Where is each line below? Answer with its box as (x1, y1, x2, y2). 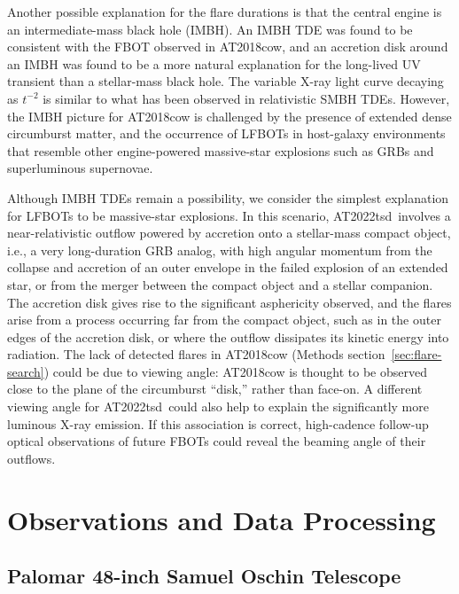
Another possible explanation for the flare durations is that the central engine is (7, 3, 442, 20)
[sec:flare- (391, 345, 442, 363)
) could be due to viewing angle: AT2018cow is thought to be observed (43, 362, 427, 380)
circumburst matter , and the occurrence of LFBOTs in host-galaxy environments (7, 124, 446, 143)
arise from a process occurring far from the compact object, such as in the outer (7, 310, 441, 329)
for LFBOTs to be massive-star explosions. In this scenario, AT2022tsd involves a (7, 206, 451, 224)
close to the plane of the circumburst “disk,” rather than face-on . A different (7, 379, 423, 398)
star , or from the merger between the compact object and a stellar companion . (7, 275, 433, 293)
